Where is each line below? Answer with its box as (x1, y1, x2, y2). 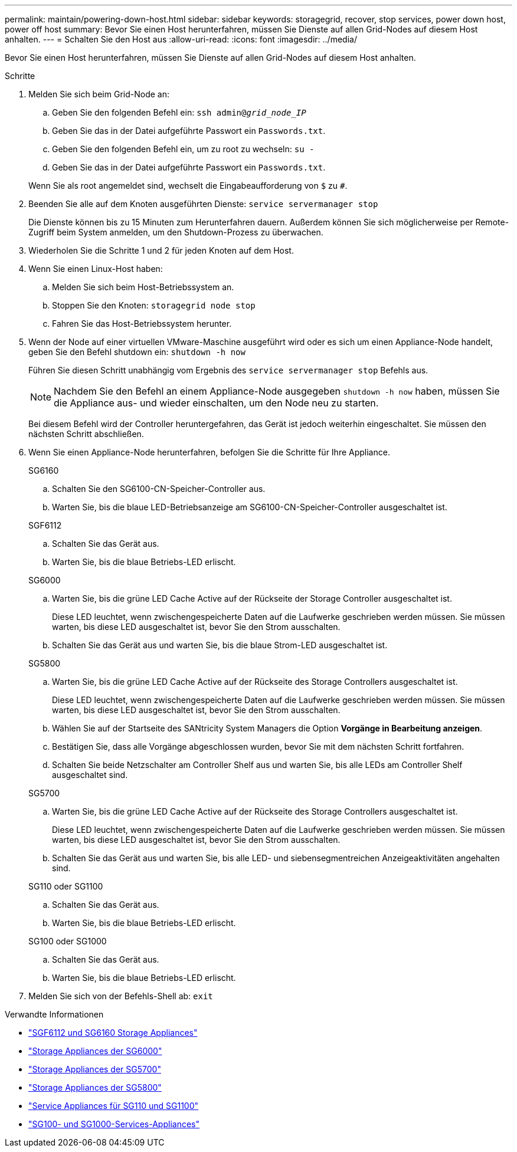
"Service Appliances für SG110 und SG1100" (28, 1101, 199, 1111)
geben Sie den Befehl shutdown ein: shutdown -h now (28, 347, 246, 357)
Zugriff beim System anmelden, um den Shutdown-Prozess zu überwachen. (28, 227, 323, 237)
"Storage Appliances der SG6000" (28, 1046, 162, 1056)
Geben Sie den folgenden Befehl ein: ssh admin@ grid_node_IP (52, 107, 306, 117)
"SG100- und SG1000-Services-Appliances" (28, 1119, 200, 1129)
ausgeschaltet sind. (52, 770, 128, 780)
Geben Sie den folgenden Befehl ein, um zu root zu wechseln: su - (52, 144, 315, 154)
